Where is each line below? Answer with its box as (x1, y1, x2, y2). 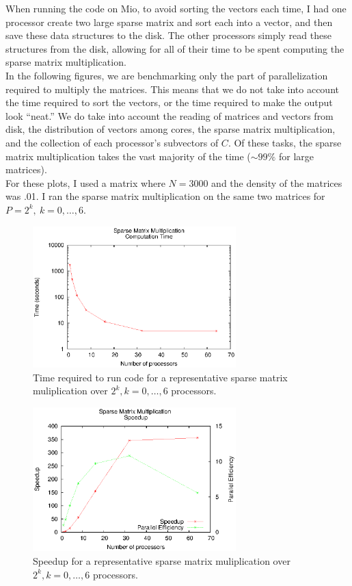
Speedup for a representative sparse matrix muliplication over (33, 553, 290, 568)
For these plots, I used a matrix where (5, 175, 165, 190)
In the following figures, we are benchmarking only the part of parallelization (5, 68, 328, 82)
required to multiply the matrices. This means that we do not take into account (5, 81, 339, 96)
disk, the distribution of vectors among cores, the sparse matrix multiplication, (5, 122, 336, 136)
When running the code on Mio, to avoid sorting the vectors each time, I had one (5, 1, 347, 15)
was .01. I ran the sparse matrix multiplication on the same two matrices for (5, 189, 325, 203)
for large (278, 149, 314, 163)
